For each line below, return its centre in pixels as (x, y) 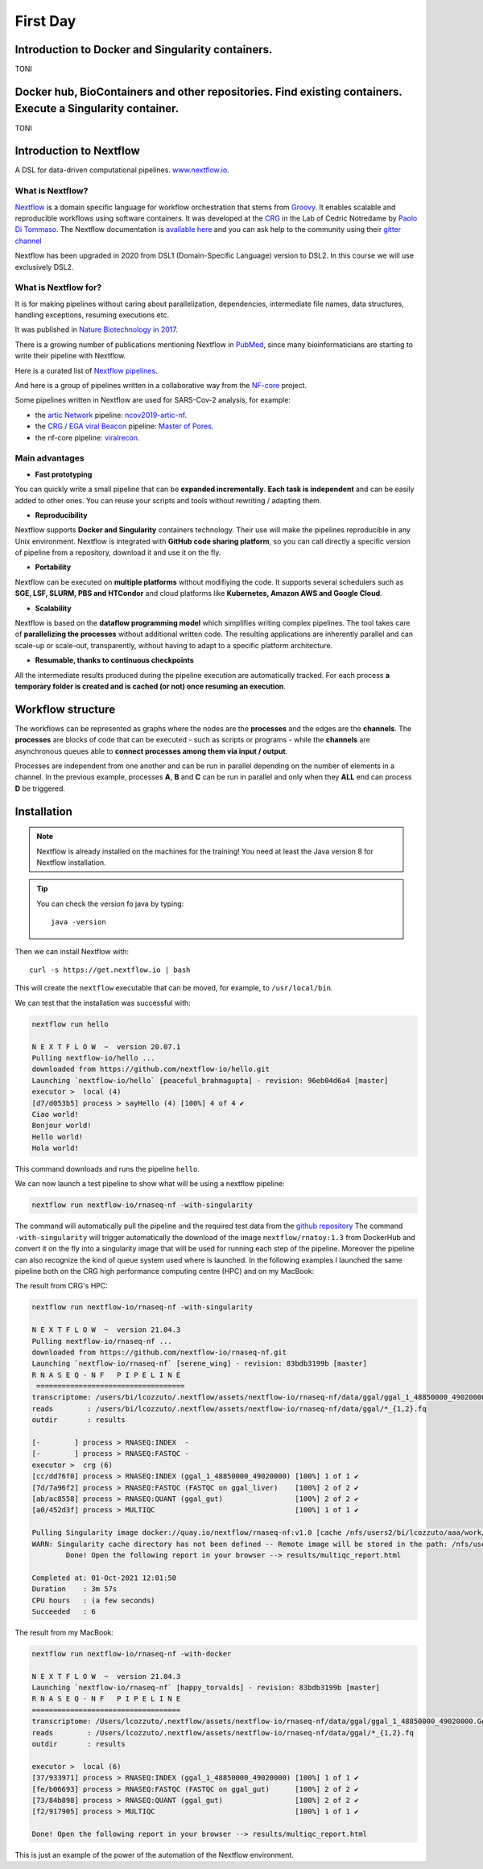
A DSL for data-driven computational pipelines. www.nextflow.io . (122, 170)
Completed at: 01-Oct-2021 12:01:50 (104, 1577)
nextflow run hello (70, 1024)
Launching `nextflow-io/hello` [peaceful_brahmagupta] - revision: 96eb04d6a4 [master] (210, 1080)
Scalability (53, 608)
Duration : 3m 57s (74, 1589)
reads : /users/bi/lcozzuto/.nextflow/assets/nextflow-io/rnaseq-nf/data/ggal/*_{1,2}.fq (229, 1408)
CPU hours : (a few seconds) (94, 1600)
